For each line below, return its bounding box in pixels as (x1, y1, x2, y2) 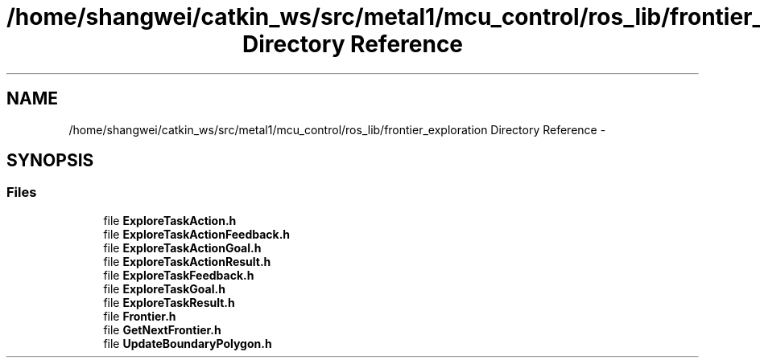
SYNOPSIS (6, 150, 94, 171)
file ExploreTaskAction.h (103, 213, 237, 227)
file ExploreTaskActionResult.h (103, 254, 271, 268)
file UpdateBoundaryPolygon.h (103, 336, 272, 350)
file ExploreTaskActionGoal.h (103, 240, 262, 255)
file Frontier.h (103, 309, 176, 323)
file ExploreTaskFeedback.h (103, 268, 254, 282)
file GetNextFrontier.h (103, 322, 221, 337)
